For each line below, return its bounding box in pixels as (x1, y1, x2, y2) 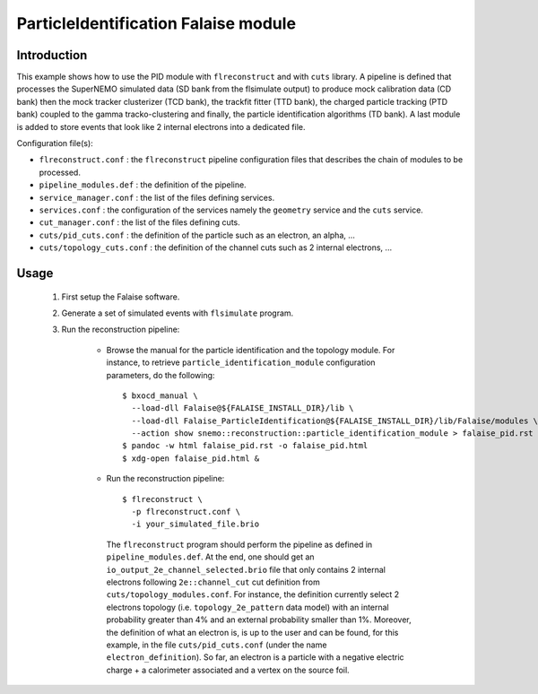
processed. (39, 167, 81, 178)
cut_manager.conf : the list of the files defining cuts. (39, 217, 241, 228)
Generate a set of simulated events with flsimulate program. (61, 308, 294, 318)
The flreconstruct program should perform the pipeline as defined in (106, 539, 373, 550)
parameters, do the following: (106, 369, 215, 380)
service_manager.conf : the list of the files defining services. (39, 192, 275, 203)
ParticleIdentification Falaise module (16, 13, 296, 33)
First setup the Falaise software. (61, 291, 180, 302)
